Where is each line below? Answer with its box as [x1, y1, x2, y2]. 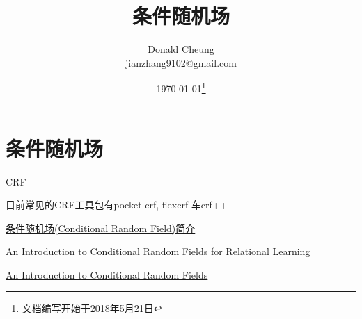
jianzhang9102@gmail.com [125, 55, 237, 69]
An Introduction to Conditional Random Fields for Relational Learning [6, 244, 310, 259]
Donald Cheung [148, 42, 214, 56]
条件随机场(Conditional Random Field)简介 [6, 220, 196, 235]
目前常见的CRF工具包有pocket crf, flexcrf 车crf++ [6, 197, 228, 212]
